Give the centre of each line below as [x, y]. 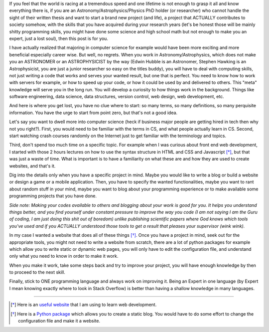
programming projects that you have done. [53, 196]
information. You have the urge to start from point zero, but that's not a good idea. [93, 113]
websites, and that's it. [32, 166]
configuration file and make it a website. [59, 321]
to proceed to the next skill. [37, 272]
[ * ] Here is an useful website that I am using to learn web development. [84, 305]
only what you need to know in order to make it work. [64, 256]
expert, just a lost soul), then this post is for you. [59, 38]
